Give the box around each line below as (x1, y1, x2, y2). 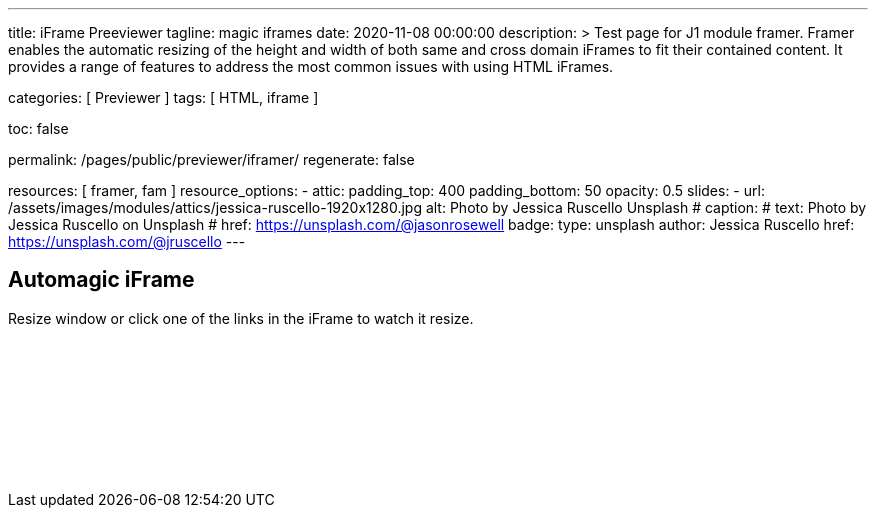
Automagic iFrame (8, 267, 195, 293)
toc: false (8, 120, 69, 137)
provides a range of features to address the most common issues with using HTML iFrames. (8, 58, 614, 75)
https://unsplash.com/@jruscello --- (8, 233, 246, 250)
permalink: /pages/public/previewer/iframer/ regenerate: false (8, 151, 415, 168)
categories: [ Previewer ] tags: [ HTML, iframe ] (8, 89, 319, 106)
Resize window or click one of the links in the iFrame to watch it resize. (8, 309, 474, 327)
